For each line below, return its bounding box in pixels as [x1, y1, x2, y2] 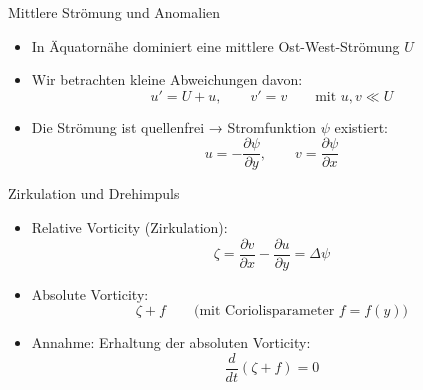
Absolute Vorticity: [31, 283, 149, 304]
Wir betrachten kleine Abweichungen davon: [31, 69, 303, 90]
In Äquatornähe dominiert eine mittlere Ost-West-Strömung [31, 35, 400, 56]
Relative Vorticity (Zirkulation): [31, 217, 228, 238]
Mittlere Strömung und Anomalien [8, 2, 221, 22]
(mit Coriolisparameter [193, 304, 335, 319]
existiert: [334, 116, 388, 137]
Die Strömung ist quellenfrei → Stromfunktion [31, 116, 317, 137]
